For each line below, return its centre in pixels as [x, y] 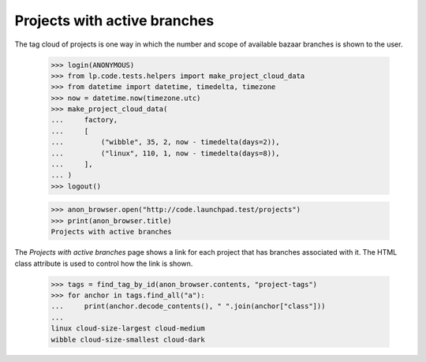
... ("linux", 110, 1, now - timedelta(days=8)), [165, 153]
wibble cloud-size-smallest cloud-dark [128, 340]
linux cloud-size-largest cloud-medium [128, 328]
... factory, [84, 120]
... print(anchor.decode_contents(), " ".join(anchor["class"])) [188, 306]
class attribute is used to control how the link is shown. [104, 263]
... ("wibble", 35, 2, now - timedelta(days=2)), [165, 142]
